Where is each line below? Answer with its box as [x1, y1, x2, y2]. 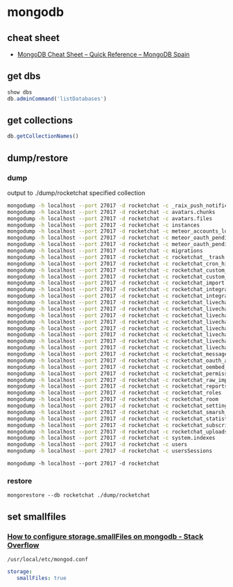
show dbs [7, 88, 33, 96]
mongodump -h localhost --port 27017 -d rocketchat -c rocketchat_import [7, 279, 225, 287]
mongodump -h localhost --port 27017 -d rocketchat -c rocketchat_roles [7, 390, 222, 397]
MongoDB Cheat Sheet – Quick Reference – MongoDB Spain [17, 50, 190, 58]
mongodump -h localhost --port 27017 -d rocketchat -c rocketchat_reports [7, 383, 228, 390]
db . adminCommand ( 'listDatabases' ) [7, 95, 107, 102]
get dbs [7, 70, 41, 82]
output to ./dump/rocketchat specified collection [7, 188, 146, 197]
